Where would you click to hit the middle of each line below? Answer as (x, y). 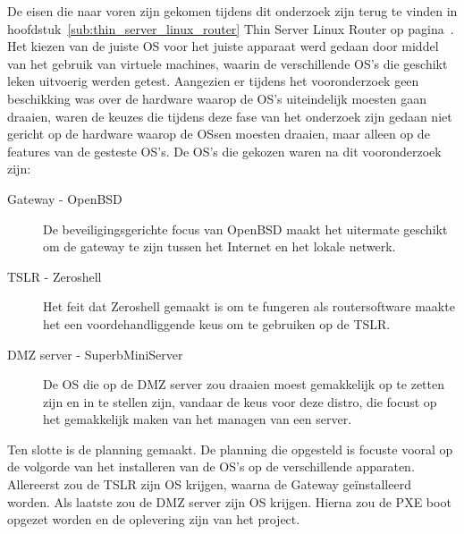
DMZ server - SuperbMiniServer (95, 354)
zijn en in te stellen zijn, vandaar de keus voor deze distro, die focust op (240, 401)
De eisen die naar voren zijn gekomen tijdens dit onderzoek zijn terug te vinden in (232, 11)
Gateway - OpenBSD (65, 198)
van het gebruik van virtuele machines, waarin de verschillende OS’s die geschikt (228, 63)
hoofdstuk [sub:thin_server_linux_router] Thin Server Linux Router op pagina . (231, 28)
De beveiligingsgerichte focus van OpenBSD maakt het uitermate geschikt (245, 229)
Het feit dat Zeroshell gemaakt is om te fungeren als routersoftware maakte (249, 306)
